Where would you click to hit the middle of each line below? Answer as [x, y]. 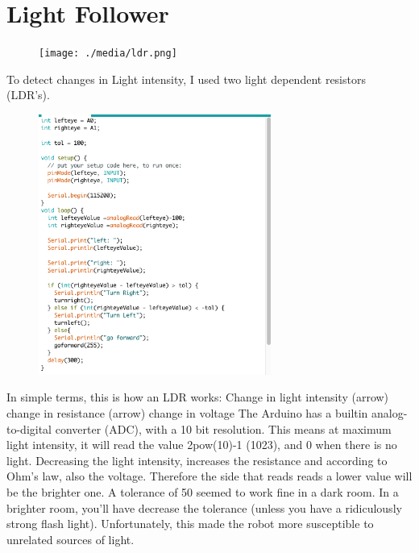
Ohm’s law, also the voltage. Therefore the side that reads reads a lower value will [209, 476]
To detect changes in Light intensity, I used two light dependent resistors [186, 79]
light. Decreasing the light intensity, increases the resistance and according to [197, 460]
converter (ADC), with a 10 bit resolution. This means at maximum [223, 428]
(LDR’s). [28, 95]
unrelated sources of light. [71, 539]
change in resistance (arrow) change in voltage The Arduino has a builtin [187, 412]
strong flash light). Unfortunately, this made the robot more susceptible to [190, 524]
